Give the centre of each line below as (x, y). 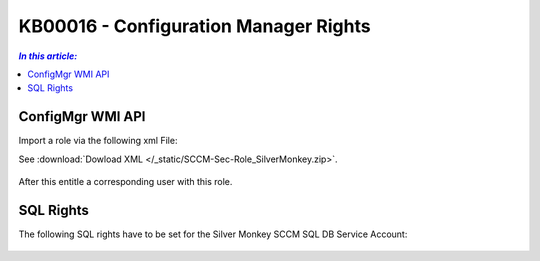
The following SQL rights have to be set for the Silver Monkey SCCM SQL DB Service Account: (213, 234)
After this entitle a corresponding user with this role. (125, 182)
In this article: (48, 56)
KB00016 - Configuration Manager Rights (194, 26)
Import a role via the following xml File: (98, 141)
